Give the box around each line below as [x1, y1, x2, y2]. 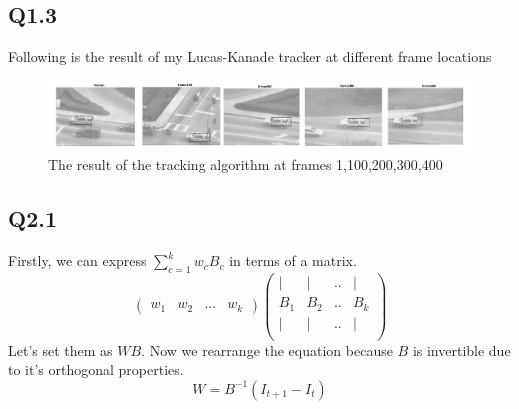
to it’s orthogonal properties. [8, 359, 184, 380]
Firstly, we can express [8, 250, 147, 271]
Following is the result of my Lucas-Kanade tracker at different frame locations [8, 46, 492, 67]
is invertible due [412, 339, 511, 360]
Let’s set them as [8, 339, 113, 360]
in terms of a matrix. [229, 250, 357, 271]
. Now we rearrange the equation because [141, 339, 393, 360]
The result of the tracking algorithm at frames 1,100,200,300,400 [48, 154, 443, 175]
